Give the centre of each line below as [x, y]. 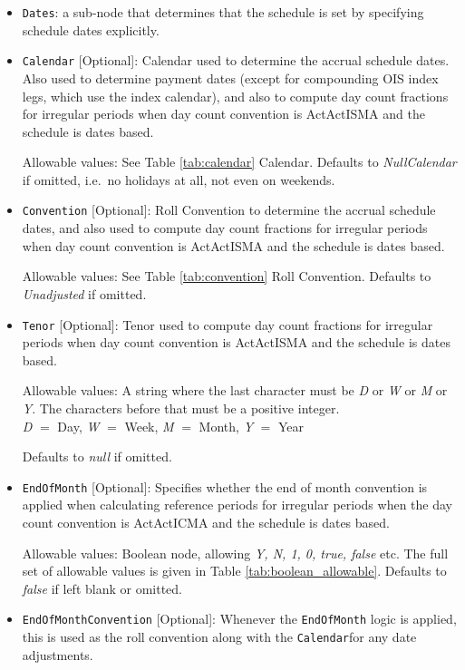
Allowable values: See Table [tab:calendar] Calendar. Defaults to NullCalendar [239, 162]
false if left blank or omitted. [102, 588]
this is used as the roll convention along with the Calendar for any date [219, 636]
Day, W [78, 426]
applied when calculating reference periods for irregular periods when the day [237, 505]
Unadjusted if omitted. [84, 293]
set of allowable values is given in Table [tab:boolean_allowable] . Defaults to [234, 571]
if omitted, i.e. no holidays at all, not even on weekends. [179, 179]
